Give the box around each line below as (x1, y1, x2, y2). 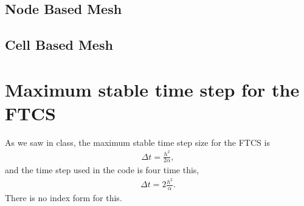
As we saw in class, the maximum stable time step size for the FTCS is (5, 136, 270, 148)
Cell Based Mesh (5, 35, 113, 54)
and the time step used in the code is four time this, (5, 163, 199, 176)
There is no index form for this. (5, 191, 122, 204)
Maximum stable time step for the (5, 77, 300, 101)
